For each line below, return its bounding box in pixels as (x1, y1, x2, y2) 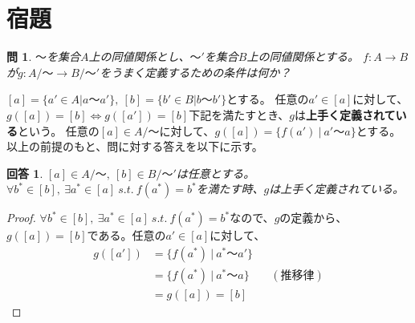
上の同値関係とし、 (88, 48, 190, 65)
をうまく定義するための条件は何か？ (100, 63, 291, 80)
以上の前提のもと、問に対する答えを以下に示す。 (6, 138, 263, 155)
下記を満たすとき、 (189, 106, 290, 123)
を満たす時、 (196, 180, 264, 197)
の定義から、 (279, 209, 348, 226)
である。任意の (87, 227, 166, 244)
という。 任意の (18, 122, 100, 139)
